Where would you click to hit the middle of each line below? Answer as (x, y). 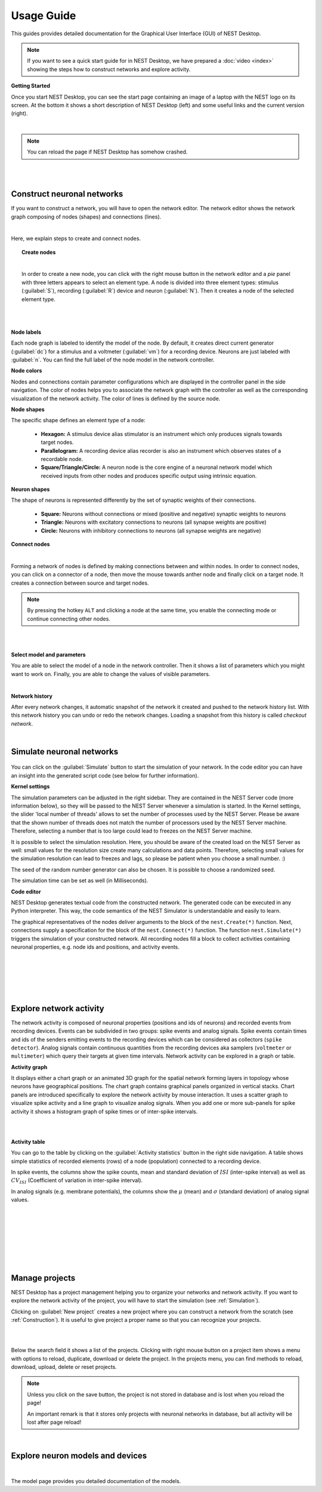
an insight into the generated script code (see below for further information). (105, 775)
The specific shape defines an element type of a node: (78, 420)
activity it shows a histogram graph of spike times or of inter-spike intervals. (104, 1112)
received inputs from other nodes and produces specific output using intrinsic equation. (149, 475)
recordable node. (62, 459)
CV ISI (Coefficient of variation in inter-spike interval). (77, 1181)
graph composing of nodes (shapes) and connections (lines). (86, 217)
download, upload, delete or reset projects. (64, 1367)
